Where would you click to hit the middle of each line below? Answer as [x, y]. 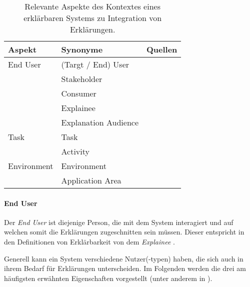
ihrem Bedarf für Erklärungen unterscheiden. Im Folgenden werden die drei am [125, 268]
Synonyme [82, 49]
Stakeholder [82, 79]
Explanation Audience [100, 122]
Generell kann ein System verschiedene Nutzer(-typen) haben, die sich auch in [124, 258]
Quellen [162, 49]
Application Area [91, 180]
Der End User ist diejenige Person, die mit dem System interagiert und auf [119, 222]
